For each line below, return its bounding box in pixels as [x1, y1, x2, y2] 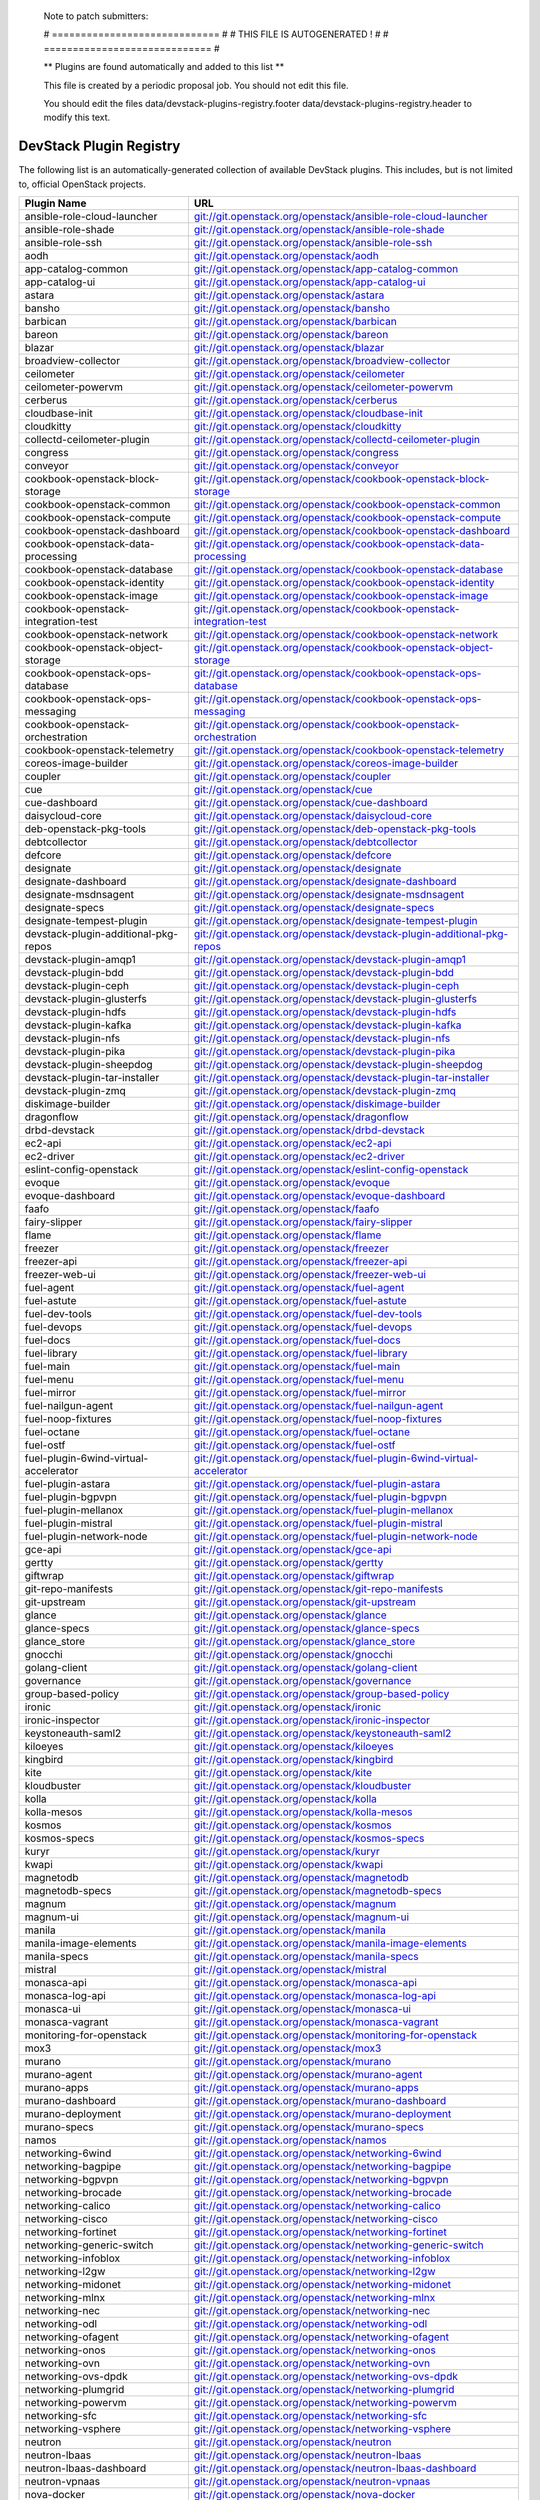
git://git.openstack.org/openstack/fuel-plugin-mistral [193, 1516, 444, 1530]
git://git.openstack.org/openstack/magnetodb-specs [193, 1884, 442, 1898]
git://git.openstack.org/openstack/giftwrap [193, 1569, 395, 1583]
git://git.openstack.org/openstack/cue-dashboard [193, 796, 429, 810]
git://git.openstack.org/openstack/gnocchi [193, 1648, 394, 1662]
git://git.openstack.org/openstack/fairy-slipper [193, 1215, 413, 1229]
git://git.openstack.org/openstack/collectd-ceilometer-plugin [193, 433, 480, 447]
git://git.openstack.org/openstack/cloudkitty [193, 420, 402, 434]
